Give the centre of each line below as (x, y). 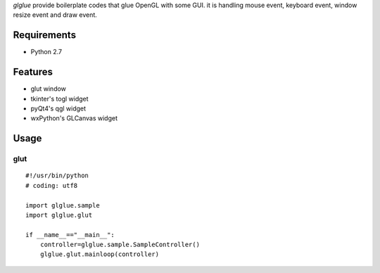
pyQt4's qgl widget (58, 108)
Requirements (45, 35)
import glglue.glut (59, 215)
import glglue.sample (63, 205)
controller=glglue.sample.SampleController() (120, 245)
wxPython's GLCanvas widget (74, 118)
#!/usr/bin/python (57, 176)
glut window (49, 89)
